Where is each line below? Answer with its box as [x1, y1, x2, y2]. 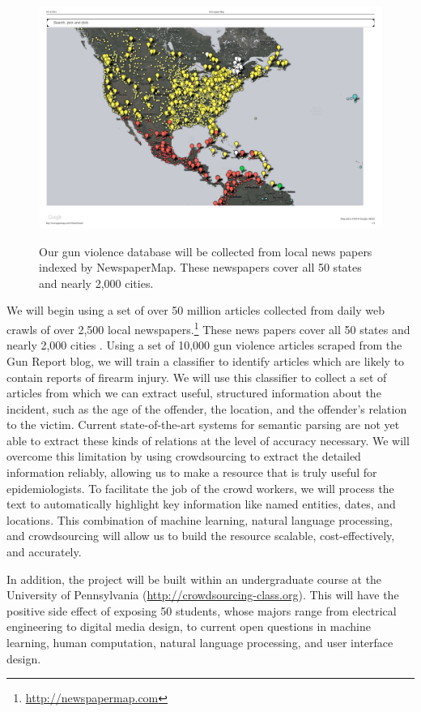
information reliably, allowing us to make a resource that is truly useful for [6, 464, 377, 481]
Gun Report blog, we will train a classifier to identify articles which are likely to [6, 352, 405, 369]
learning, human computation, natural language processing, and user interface [6, 634, 393, 651]
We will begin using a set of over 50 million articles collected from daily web [6, 302, 385, 319]
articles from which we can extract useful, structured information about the [6, 384, 381, 401]
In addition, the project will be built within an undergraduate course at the [6, 570, 382, 587]
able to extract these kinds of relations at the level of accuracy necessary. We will [6, 431, 410, 448]
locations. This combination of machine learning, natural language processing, [6, 511, 393, 528]
